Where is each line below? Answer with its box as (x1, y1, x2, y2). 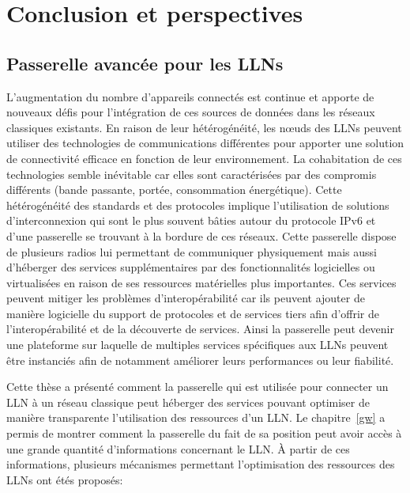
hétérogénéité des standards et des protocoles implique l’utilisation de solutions (6, 196, 389, 213)
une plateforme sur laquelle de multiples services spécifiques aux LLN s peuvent (6, 336, 389, 353)
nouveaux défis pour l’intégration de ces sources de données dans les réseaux (6, 104, 375, 120)
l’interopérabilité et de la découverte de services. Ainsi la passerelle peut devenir (6, 320, 394, 337)
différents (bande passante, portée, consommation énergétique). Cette (6, 181, 342, 198)
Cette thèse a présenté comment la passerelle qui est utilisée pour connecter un (6, 378, 389, 395)
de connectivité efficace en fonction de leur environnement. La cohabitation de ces (6, 150, 402, 166)
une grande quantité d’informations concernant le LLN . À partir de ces (6, 440, 350, 457)
